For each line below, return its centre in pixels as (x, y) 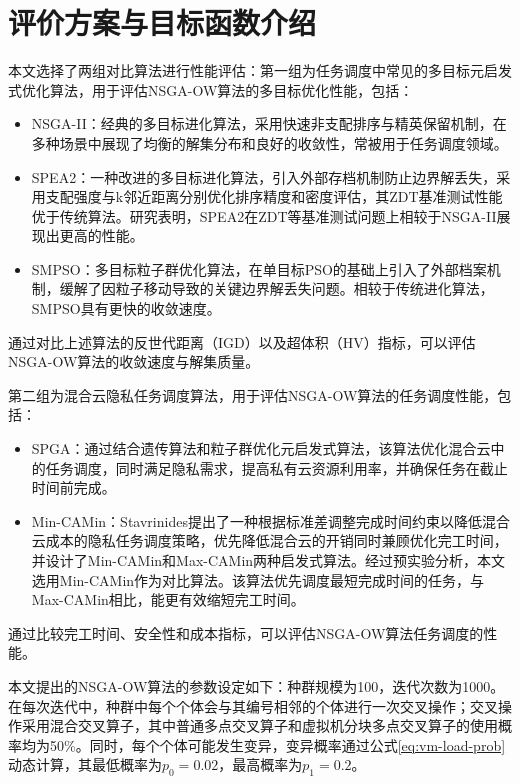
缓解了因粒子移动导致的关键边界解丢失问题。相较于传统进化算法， (276, 288)
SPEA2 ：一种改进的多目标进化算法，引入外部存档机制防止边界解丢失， (264, 176)
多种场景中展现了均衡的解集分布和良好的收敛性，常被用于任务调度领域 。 (269, 142)
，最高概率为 (260, 764)
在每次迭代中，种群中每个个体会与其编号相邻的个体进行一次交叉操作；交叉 (253, 705)
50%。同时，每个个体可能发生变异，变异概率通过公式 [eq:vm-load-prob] (277, 744)
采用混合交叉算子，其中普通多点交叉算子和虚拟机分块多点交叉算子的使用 (259, 725)
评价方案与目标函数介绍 (162, 22)
